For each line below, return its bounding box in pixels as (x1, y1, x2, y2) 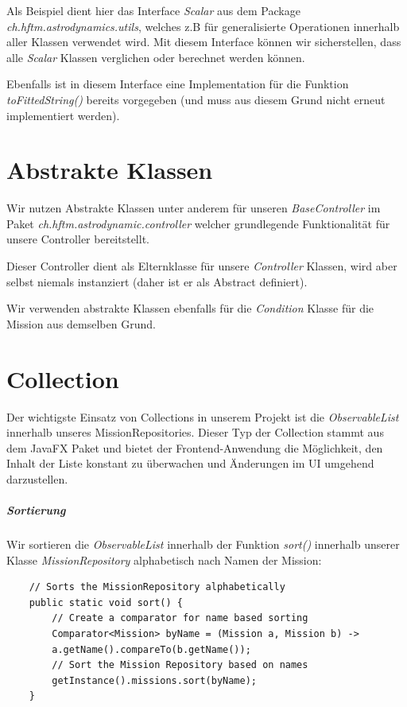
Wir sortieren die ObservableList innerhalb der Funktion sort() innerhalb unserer (6, 536, 400, 553)
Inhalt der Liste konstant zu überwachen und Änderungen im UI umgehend (6, 455, 374, 472)
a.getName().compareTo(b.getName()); (52, 643, 251, 655)
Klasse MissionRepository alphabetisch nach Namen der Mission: (6, 551, 322, 568)
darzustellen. (6, 470, 68, 487)
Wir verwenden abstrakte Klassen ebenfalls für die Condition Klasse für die (6, 300, 374, 317)
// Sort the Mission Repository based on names (52, 659, 308, 671)
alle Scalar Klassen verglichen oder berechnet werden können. (6, 49, 305, 65)
